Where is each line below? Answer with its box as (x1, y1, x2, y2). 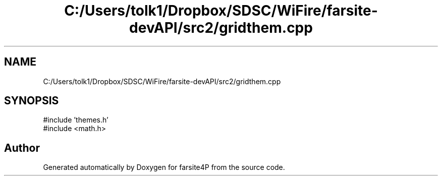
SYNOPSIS (4, 94, 59, 107)
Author (4, 141, 40, 154)
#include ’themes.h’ (43, 115, 108, 125)
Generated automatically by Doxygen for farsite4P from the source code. (43, 163, 285, 172)
